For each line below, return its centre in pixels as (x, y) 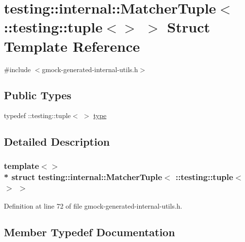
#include (17, 69)
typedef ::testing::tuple (37, 115)
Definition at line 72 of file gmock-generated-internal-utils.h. (93, 205)
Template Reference (72, 46)
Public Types (38, 95)
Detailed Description (57, 142)
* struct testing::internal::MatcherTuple (83, 176)
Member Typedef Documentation (90, 232)
